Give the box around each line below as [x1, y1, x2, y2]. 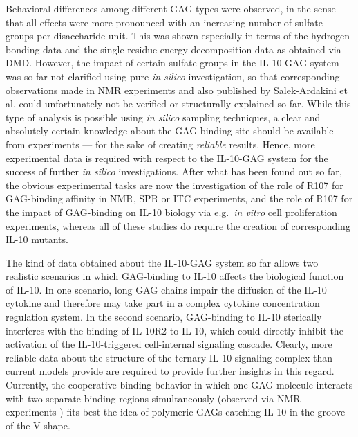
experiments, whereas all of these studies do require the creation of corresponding [6, 218, 350, 233]
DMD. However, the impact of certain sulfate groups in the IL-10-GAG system [6, 55, 339, 70]
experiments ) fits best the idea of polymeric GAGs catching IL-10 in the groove [6, 404, 346, 419]
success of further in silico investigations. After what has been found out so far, [6, 164, 342, 179]
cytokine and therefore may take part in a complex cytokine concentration [6, 296, 320, 310]
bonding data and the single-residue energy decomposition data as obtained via [6, 42, 341, 56]
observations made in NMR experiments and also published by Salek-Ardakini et [6, 82, 348, 97]
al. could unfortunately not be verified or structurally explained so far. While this [6, 96, 351, 111]
